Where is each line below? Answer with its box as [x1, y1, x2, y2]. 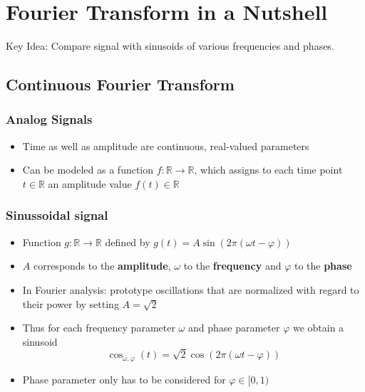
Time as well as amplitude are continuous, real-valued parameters [22, 138, 309, 153]
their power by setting [22, 296, 119, 311]
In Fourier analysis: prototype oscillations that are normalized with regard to [22, 282, 359, 297]
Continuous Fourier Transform [6, 73, 235, 95]
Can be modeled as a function [22, 162, 154, 177]
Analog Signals [6, 110, 93, 128]
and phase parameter [187, 320, 280, 335]
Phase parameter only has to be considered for [22, 371, 226, 386]
